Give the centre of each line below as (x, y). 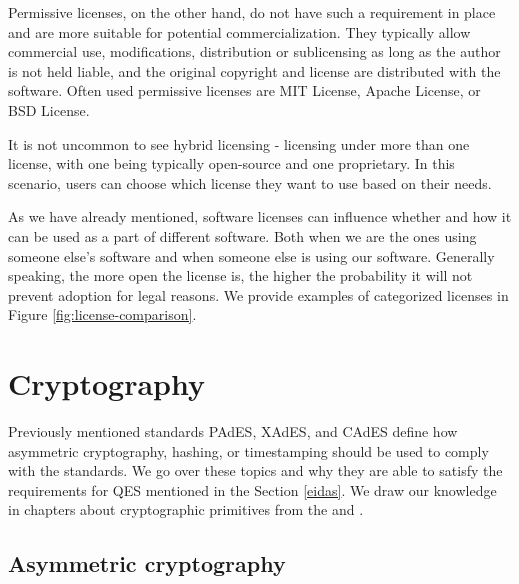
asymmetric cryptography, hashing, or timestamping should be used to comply (248, 450)
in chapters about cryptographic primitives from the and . (186, 509)
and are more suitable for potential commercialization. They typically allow (239, 31)
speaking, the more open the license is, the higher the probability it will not (240, 275)
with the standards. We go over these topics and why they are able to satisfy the (255, 470)
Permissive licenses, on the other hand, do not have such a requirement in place (252, 12)
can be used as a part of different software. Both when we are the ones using (242, 235)
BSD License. (49, 109)
